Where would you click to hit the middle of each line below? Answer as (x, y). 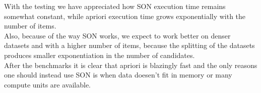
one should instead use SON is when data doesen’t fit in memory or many (118, 75)
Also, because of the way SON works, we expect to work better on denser (117, 35)
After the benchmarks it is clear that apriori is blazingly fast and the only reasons (131, 65)
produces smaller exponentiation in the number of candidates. (100, 55)
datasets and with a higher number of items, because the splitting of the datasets (129, 45)
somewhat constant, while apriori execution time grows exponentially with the (125, 16)
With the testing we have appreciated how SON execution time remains (115, 6)
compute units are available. (48, 84)
